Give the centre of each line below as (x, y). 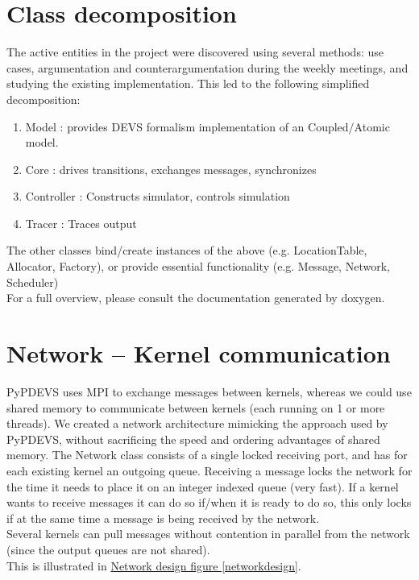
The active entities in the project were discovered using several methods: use (195, 52)
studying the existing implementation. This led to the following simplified (188, 83)
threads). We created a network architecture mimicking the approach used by (197, 423)
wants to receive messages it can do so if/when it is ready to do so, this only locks (209, 502)
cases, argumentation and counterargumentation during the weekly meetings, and (207, 67)
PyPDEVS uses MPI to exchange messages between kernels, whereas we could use (209, 391)
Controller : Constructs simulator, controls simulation (158, 196)
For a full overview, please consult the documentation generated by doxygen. (196, 298)
